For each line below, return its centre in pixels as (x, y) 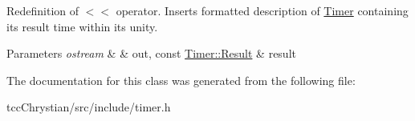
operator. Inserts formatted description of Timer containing (262, 10)
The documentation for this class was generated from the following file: (181, 80)
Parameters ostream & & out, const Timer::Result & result (151, 53)
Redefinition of (43, 10)
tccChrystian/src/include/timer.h (89, 107)
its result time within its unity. (82, 26)
